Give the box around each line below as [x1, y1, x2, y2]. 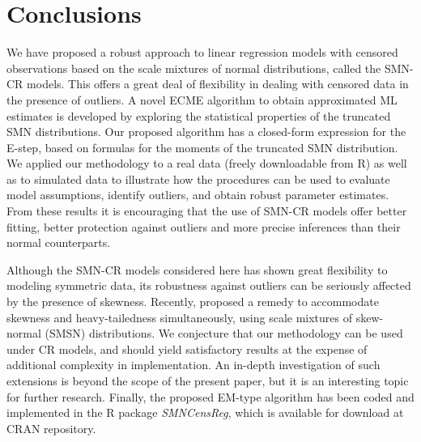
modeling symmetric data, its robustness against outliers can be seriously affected [6, 277, 411, 294]
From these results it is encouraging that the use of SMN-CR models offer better [6, 202, 407, 219]
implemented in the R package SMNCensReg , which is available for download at [6, 404, 404, 421]
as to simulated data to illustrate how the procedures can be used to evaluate [6, 170, 390, 187]
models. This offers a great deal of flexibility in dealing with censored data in [27, 75, 409, 92]
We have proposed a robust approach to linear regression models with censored [6, 44, 398, 61]
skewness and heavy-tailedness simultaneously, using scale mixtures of [6, 308, 352, 325]
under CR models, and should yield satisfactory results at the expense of [6, 340, 368, 357]
